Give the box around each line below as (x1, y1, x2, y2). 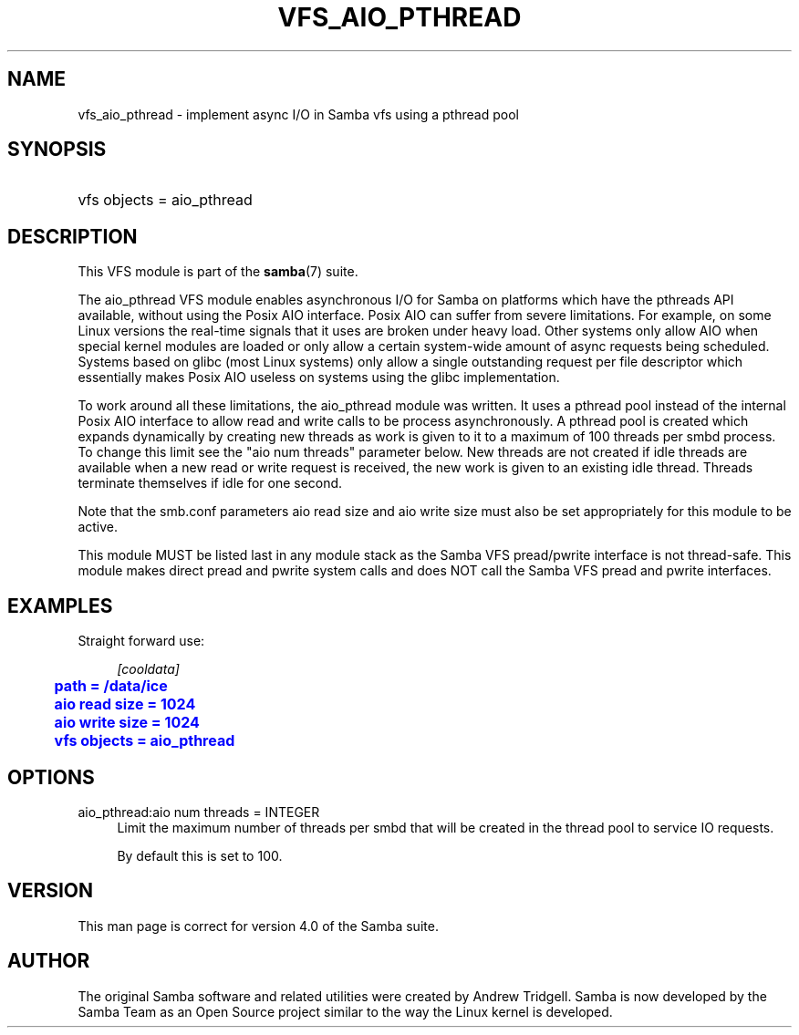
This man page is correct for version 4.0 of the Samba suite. (78, 917, 439, 934)
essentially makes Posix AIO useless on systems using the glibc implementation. (78, 369, 560, 386)
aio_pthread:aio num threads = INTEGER (78, 803, 320, 820)
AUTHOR (7, 949, 90, 973)
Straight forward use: (78, 633, 205, 649)
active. (78, 519, 119, 535)
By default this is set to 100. (117, 847, 283, 864)
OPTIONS (7, 765, 95, 789)
